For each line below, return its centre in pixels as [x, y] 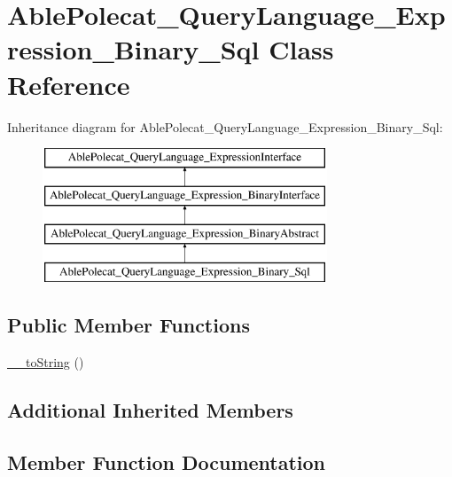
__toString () [46, 362]
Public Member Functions [129, 325]
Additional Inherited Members [150, 410]
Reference [69, 84]
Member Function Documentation [167, 461]
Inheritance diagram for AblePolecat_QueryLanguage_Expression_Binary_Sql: [225, 126]
